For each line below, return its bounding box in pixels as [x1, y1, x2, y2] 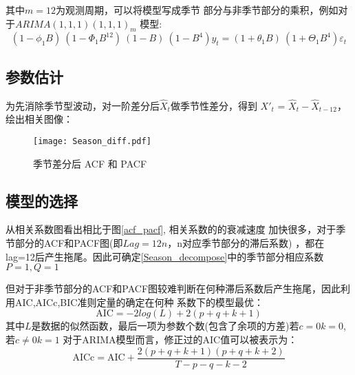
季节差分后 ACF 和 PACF [33, 156, 147, 170]
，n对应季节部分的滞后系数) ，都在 [167, 236, 325, 250]
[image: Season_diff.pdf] [33, 136, 151, 146]
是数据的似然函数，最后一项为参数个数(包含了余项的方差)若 [31, 318, 299, 333]
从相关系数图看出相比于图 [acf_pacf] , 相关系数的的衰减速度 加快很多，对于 [6, 222, 336, 236]
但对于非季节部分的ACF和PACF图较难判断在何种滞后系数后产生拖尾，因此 [6, 281, 341, 296]
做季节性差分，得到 [170, 98, 257, 112]
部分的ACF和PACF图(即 [14, 236, 123, 250]
